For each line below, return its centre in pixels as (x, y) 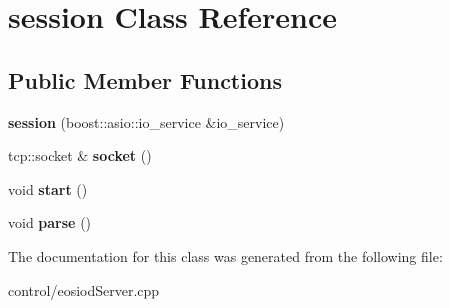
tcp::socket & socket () (80, 155)
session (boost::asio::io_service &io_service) (146, 121)
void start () (48, 188)
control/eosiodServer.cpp (84, 289)
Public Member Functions (145, 79)
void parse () (50, 222)
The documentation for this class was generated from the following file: (225, 255)
